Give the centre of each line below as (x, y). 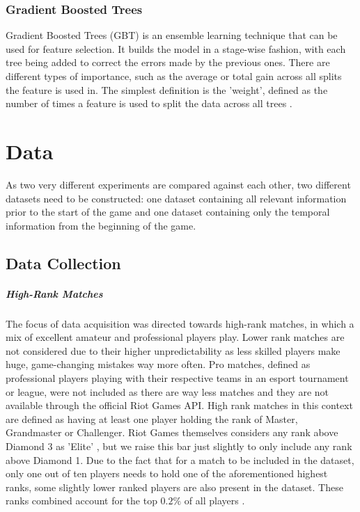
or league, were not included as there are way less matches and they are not (167, 391)
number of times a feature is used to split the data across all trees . (149, 103)
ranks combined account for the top (81, 501)
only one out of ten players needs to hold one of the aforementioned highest (167, 473)
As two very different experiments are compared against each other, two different (178, 184)
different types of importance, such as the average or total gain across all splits (174, 76)
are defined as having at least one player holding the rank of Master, (152, 418)
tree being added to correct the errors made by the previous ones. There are (168, 62)
